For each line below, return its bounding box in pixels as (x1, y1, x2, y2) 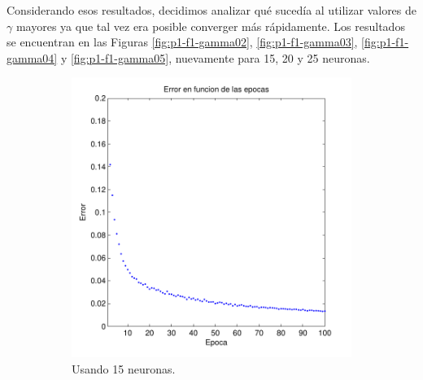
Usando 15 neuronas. (72, 360, 176, 377)
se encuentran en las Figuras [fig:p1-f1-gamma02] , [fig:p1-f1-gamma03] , (7, 33, 358, 50)
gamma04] (7, 49, 58, 66)
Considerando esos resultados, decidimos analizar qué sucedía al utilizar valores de (7, 2, 417, 18)
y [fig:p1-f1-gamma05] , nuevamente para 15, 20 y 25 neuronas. (60, 49, 370, 66)
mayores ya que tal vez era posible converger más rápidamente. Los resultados (15, 17, 405, 34)
